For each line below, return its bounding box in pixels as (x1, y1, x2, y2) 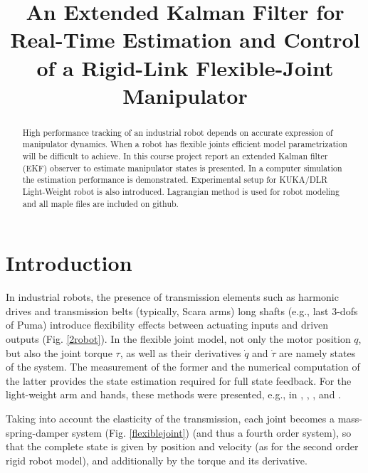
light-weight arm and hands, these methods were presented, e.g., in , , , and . (6, 387, 342, 402)
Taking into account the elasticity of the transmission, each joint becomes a (6, 411, 335, 426)
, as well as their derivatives (120, 345, 241, 360)
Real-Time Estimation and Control (10, 25, 360, 54)
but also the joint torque (6, 345, 112, 360)
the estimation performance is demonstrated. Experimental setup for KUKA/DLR (22, 174, 327, 186)
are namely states (279, 345, 356, 360)
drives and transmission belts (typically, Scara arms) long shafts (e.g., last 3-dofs (6, 303, 358, 318)
